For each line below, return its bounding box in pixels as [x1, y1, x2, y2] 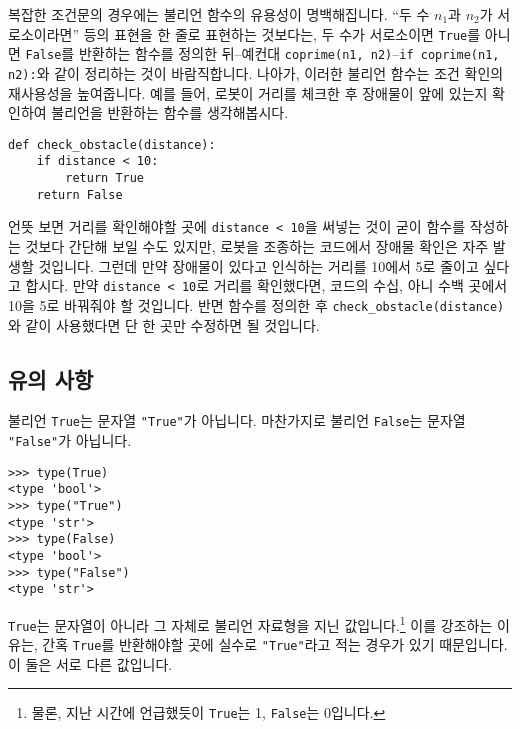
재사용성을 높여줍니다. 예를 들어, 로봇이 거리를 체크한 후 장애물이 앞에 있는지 [8, 82, 488, 103]
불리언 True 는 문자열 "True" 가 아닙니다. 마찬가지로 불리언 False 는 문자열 [8, 410, 466, 431]
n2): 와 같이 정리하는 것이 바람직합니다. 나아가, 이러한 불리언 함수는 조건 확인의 [8, 62, 504, 83]
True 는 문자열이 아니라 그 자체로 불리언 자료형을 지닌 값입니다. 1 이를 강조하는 [8, 611, 493, 635]
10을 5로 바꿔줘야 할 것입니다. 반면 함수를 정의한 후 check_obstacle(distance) [8, 294, 505, 315]
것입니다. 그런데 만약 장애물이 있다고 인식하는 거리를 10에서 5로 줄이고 [38, 255, 479, 276]
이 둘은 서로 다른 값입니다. [8, 653, 173, 674]
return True [65, 171, 145, 186]
